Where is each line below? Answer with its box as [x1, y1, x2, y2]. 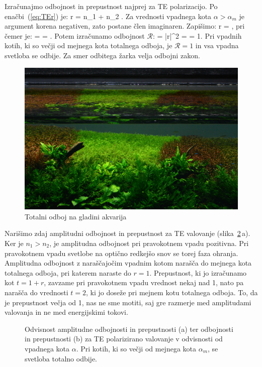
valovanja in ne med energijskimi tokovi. [5, 307, 128, 317]
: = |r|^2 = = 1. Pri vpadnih [152, 30, 242, 41]
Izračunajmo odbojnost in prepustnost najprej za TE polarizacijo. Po [5, 1, 218, 11]
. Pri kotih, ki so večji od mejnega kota [76, 343, 197, 353]
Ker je [5, 238, 24, 248]
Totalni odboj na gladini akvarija [25, 211, 127, 221]
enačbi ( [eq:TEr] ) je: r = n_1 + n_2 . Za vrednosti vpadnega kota [5, 11, 212, 21]
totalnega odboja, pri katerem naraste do [5, 267, 131, 278]
